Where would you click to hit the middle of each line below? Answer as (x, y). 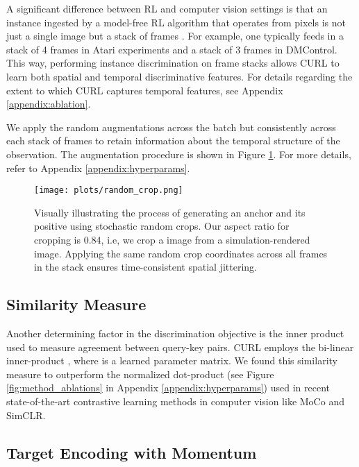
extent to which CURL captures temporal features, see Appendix (145, 90)
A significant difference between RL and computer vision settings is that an (167, 8)
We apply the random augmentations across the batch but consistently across (171, 127)
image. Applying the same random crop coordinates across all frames (181, 253)
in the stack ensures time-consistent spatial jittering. (145, 267)
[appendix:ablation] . (49, 104)
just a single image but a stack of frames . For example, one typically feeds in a (175, 36)
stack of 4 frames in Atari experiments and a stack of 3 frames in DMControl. (172, 49)
